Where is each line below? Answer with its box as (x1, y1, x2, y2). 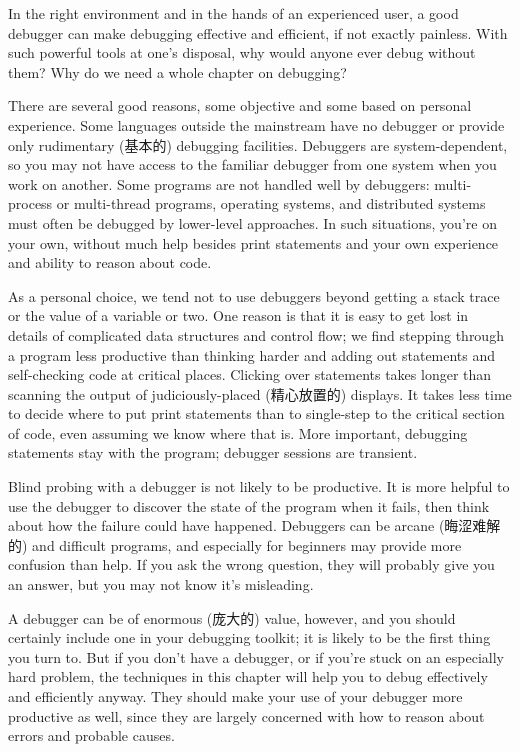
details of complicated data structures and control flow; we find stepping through (8, 324, 504, 345)
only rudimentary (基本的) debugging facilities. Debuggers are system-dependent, (8, 134, 508, 155)
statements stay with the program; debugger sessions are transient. (8, 442, 418, 463)
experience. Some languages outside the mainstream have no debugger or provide (8, 114, 505, 135)
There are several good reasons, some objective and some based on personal (8, 95, 472, 116)
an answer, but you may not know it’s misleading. (8, 574, 314, 595)
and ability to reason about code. (8, 252, 212, 273)
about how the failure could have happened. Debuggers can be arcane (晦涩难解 (8, 515, 501, 536)
